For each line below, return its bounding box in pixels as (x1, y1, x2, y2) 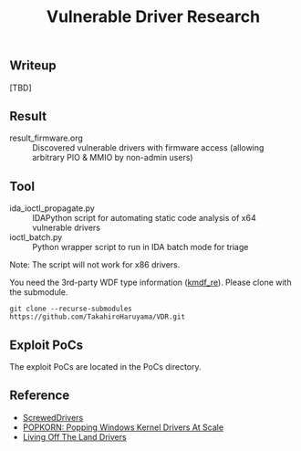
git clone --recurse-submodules (9, 304, 132, 314)
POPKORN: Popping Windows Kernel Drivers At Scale (22, 422, 224, 433)
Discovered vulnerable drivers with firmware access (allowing (32, 142, 265, 153)
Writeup (9, 58, 57, 74)
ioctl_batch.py (9, 232, 63, 243)
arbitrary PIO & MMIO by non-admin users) (32, 152, 193, 163)
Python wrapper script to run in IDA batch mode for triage (32, 242, 249, 253)
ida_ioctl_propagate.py (9, 203, 96, 214)
